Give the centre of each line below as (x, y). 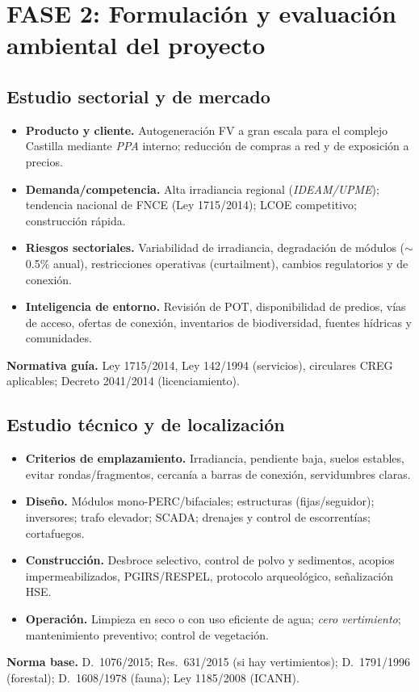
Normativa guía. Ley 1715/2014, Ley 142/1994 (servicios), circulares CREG (200, 365)
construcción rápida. (75, 220)
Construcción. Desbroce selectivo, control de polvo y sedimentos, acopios (210, 560)
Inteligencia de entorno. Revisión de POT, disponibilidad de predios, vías (216, 306)
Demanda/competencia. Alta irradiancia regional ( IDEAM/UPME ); (202, 189)
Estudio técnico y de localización (146, 424)
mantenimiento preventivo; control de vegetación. (147, 634)
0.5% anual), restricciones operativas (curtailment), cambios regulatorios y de (217, 263)
